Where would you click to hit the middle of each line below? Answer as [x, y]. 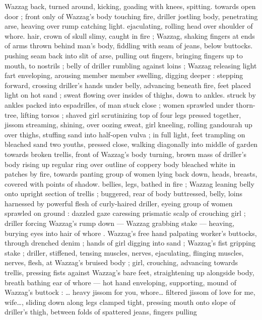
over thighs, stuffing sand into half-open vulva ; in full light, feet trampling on [125, 134]
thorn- [246, 104]
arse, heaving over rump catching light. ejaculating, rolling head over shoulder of [129, 26]
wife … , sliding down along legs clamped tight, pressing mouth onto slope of [120, 302]
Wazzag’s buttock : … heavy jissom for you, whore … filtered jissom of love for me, [130, 292]
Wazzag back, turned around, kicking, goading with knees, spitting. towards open [130, 6]
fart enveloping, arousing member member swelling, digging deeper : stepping [124, 75]
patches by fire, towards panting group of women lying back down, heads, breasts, [131, 174]
